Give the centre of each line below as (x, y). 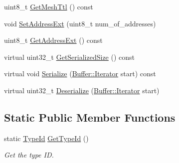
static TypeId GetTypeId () (46, 138)
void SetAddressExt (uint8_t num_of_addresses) (80, 23)
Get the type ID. (29, 155)
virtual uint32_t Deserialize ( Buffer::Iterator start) (82, 90)
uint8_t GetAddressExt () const (53, 40)
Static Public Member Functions (90, 117)
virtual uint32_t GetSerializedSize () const (70, 57)
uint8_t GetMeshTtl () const (49, 6)
